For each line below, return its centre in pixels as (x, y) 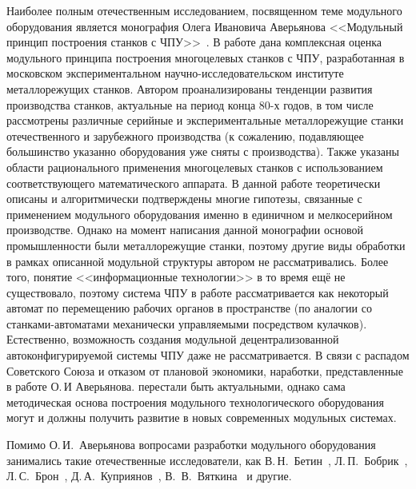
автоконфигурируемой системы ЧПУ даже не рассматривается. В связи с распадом (208, 355)
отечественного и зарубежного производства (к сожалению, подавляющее (185, 135)
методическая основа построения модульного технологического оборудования (195, 402)
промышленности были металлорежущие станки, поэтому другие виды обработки (206, 245)
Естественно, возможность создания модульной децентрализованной (173, 339)
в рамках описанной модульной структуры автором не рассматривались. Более (198, 261)
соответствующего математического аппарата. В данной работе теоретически (194, 183)
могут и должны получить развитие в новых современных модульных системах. (202, 417)
